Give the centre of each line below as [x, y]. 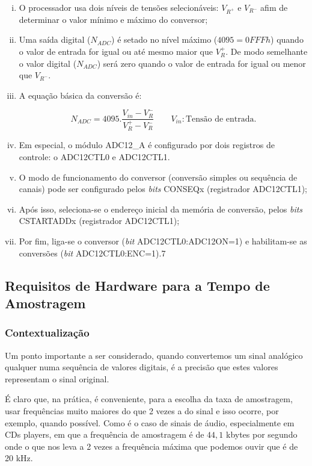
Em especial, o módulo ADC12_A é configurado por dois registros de [147, 145]
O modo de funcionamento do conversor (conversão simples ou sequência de [158, 177]
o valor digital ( [48, 63]
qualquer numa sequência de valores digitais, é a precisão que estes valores [142, 367]
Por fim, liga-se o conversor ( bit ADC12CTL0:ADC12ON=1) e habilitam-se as [163, 241]
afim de [274, 7]
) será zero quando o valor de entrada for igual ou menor [201, 63]
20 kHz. [19, 458]
